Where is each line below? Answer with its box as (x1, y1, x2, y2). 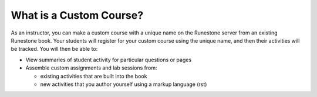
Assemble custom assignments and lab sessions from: (25, 64, 158, 71)
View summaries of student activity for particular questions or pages (25, 56, 192, 63)
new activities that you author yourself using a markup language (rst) (40, 81, 207, 88)
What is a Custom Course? (11, 9, 144, 22)
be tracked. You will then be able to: (11, 46, 98, 53)
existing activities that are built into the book (40, 72, 147, 79)
